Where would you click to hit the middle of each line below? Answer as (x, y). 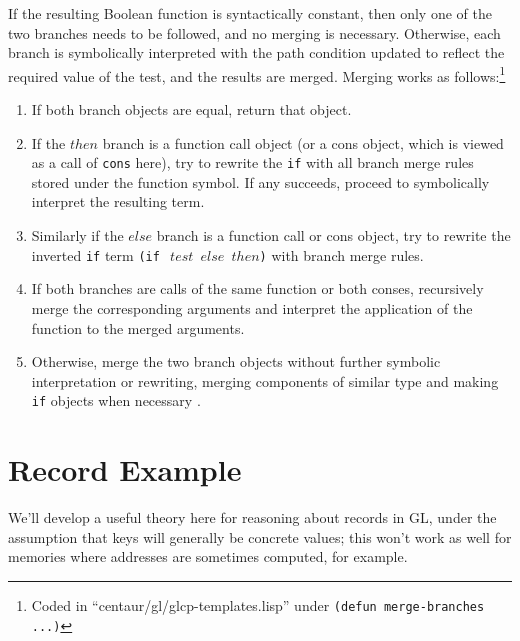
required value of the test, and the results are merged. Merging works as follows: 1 (257, 74)
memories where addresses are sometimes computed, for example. (208, 556)
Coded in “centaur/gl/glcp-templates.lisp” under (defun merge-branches (258, 604)
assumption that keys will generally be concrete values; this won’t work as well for (260, 536)
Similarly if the (77, 235)
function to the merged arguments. (138, 327)
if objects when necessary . (116, 400)
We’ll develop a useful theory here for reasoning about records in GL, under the (252, 517)
